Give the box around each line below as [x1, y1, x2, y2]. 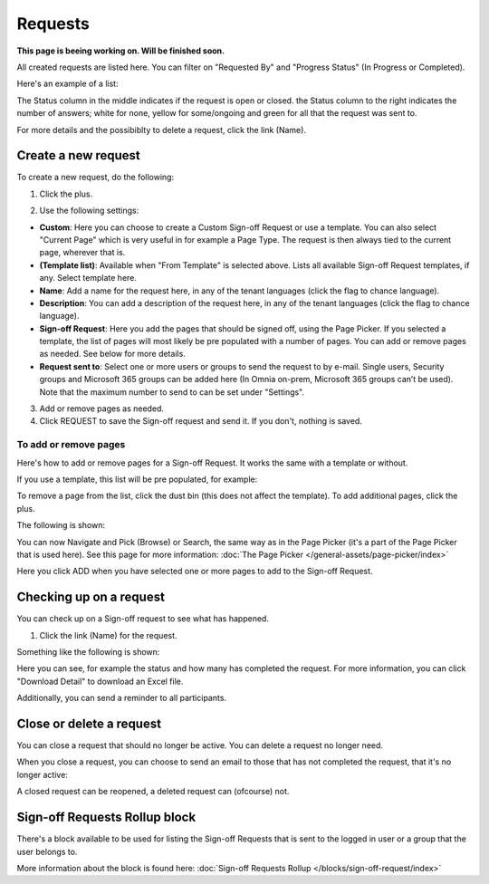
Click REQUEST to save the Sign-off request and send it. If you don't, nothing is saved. [39, 416, 362, 427]
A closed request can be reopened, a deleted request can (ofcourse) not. [16, 786, 290, 797]
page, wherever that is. [39, 247, 126, 258]
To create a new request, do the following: [16, 172, 175, 183]
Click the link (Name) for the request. [39, 629, 177, 640]
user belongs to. [16, 846, 78, 857]
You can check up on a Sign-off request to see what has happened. [16, 613, 269, 624]
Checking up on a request [16, 590, 165, 605]
